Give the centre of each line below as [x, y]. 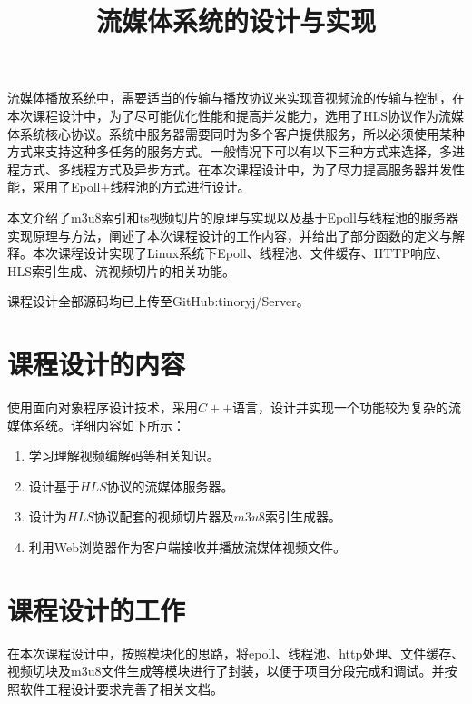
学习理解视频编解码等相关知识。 [124, 456]
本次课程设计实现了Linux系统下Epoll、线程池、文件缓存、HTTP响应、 [240, 253]
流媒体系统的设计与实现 [236, 20]
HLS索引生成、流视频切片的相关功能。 [122, 270]
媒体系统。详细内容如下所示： [96, 425]
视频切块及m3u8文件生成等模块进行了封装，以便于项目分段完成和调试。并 [226, 671]
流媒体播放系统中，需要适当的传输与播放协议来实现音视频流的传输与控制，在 [236, 98]
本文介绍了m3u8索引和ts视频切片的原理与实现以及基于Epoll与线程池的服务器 [233, 217]
